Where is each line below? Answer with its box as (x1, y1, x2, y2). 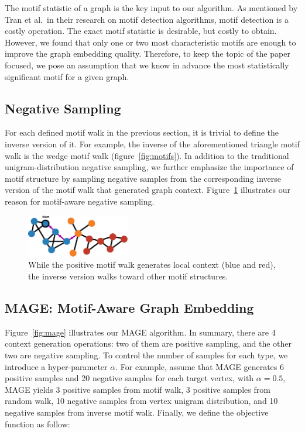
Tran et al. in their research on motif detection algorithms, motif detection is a (5, 13, 289, 25)
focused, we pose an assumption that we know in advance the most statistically (5, 58, 289, 71)
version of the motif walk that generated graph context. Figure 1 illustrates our (5, 184, 290, 196)
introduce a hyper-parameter (5, 360, 108, 372)
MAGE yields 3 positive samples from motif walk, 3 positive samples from (5, 383, 270, 395)
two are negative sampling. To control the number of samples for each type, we (5, 348, 288, 361)
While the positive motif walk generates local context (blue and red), (28, 258, 276, 271)
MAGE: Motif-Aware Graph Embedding (5, 298, 254, 316)
